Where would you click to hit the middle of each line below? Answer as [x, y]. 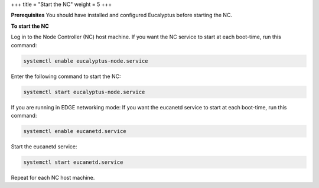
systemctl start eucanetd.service [73, 162]
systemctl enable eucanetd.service [75, 131]
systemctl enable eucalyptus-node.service [86, 61]
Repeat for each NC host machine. [53, 177]
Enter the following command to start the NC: [66, 76]
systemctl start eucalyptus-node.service [84, 92]
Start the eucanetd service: [44, 146]
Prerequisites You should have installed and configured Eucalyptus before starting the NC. [122, 15]
